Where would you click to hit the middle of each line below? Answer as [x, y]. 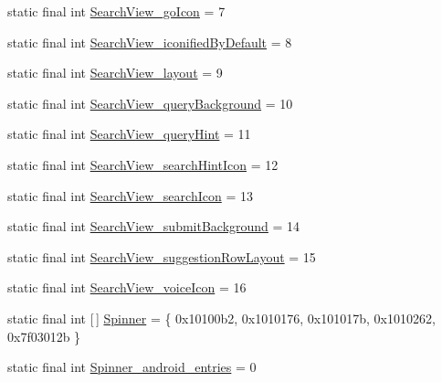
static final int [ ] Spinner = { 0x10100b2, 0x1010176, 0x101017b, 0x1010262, [221, 318]
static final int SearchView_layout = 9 [115, 73]
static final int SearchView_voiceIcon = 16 [127, 287]
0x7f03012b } [44, 336]
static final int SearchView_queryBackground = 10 [150, 103]
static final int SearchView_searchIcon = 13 [130, 195]
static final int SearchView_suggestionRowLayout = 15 [162, 256]
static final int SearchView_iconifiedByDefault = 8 [150, 42]
